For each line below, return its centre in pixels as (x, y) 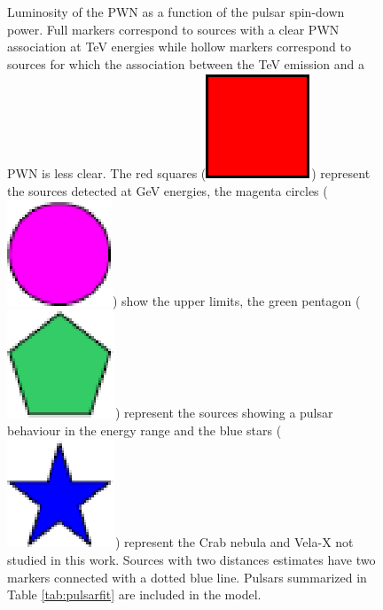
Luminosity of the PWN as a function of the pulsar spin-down (176, 12)
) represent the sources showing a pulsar (224, 413)
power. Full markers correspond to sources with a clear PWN (173, 29)
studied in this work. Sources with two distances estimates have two (191, 559)
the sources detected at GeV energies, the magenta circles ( (168, 190)
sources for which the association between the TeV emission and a (186, 63)
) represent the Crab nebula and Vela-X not (234, 542)
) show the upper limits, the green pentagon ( (237, 300)
